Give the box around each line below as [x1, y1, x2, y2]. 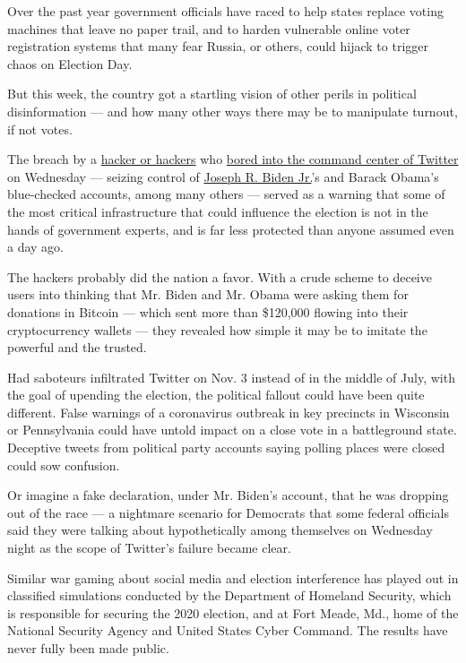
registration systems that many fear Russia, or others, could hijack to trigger [7, 37, 428, 56]
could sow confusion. [7, 455, 120, 474]
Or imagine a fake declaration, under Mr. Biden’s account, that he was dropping [7, 486, 449, 504]
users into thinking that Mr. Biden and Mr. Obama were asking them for [7, 285, 409, 304]
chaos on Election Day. [7, 54, 133, 73]
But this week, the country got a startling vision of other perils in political [7, 84, 417, 103]
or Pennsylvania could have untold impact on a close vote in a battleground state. [7, 420, 457, 439]
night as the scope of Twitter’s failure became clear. [7, 538, 291, 557]
